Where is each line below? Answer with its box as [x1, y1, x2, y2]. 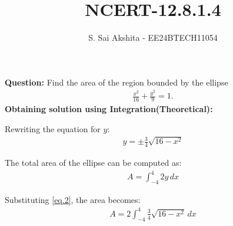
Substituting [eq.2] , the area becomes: [5, 193, 141, 205]
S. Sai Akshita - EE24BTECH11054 [88, 31, 218, 44]
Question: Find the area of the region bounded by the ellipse [5, 76, 228, 88]
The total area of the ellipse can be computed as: [5, 156, 182, 168]
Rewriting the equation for [5, 122, 101, 135]
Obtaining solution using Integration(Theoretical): [5, 103, 213, 115]
